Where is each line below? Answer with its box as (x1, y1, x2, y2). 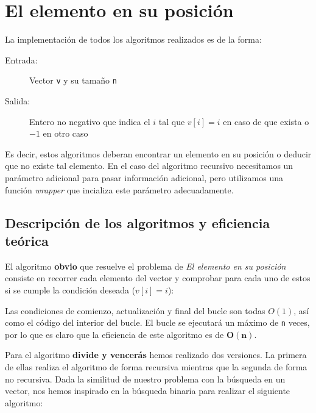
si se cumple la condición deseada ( (5, 283, 136, 296)
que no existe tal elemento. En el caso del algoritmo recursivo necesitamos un (5, 159, 293, 172)
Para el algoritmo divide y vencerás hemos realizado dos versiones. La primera (5, 348, 307, 361)
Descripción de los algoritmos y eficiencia (5, 213, 270, 232)
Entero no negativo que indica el (29, 115, 150, 127)
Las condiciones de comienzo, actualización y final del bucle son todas (5, 304, 265, 317)
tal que (158, 115, 185, 127)
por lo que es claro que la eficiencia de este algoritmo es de (5, 328, 224, 340)
